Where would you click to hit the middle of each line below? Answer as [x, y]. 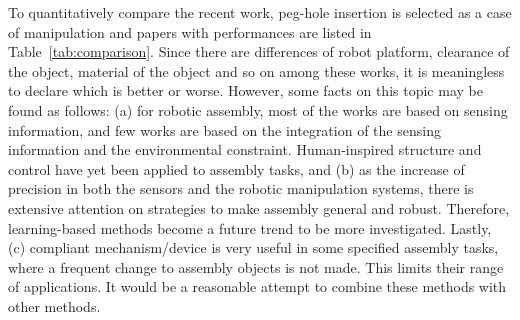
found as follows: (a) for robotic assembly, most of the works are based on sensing [258, 109]
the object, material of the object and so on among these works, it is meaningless [256, 70]
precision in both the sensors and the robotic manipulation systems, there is [241, 188]
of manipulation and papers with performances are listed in [190, 31]
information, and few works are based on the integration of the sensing [224, 129]
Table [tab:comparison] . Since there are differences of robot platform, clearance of [259, 51]
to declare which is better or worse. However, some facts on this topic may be [245, 90]
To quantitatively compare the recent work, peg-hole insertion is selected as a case [260, 12]
